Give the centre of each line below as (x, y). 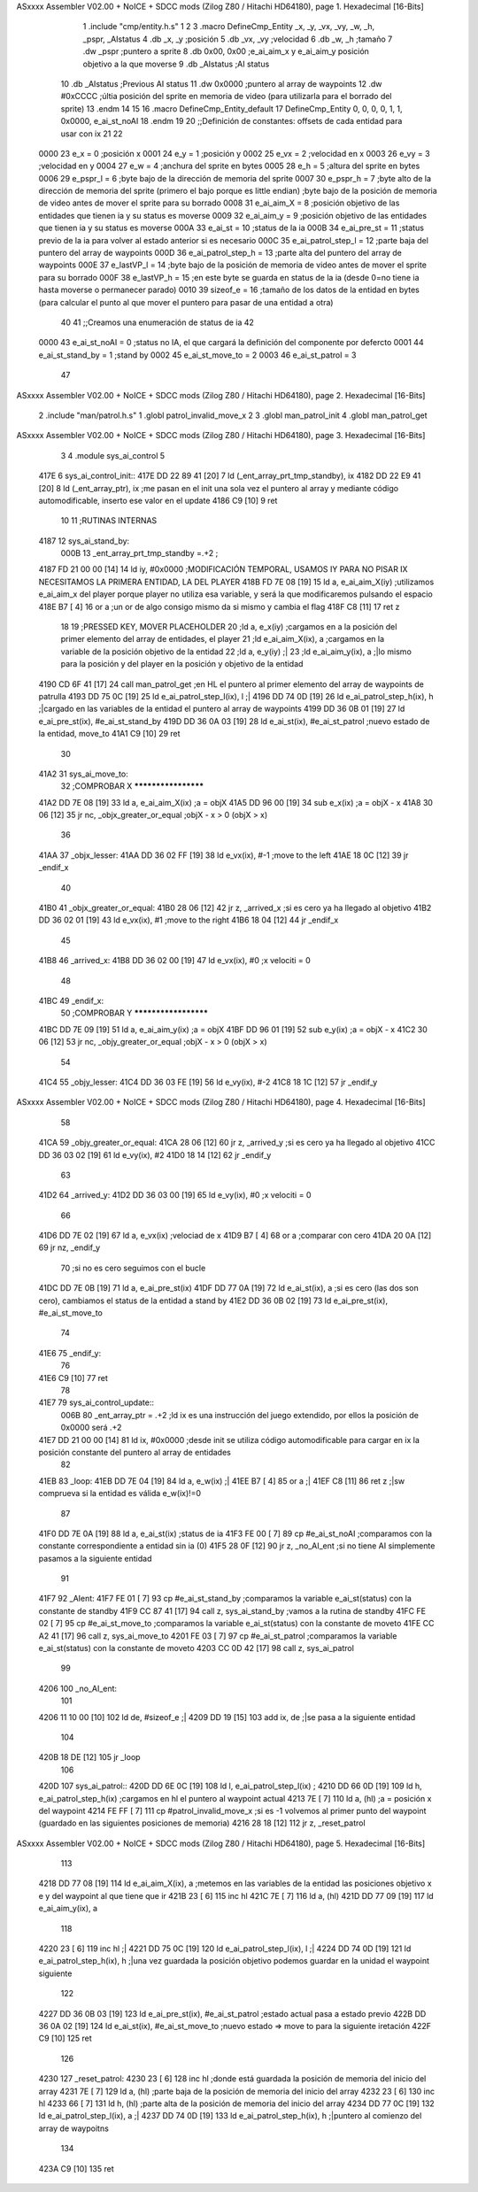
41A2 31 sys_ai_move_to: (83, 774)
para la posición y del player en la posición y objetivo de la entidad (182, 664)
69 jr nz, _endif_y (69, 1247)
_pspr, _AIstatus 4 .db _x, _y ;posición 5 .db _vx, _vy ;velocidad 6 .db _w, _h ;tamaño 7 (238, 39)
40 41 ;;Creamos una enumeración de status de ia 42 (157, 322)
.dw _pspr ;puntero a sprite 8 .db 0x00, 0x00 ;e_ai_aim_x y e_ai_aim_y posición (226, 51)
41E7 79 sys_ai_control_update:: (96, 1402)
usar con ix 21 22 (92, 134)
